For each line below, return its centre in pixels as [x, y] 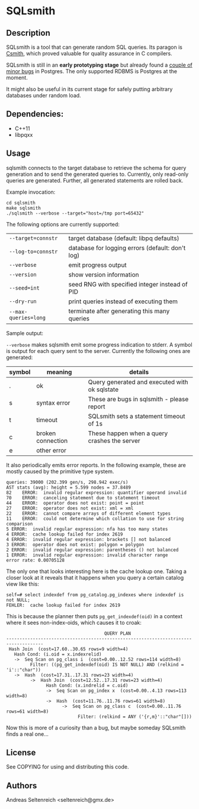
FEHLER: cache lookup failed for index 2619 [63, 605]
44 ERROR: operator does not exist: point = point [75, 503]
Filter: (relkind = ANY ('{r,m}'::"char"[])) [135, 717]
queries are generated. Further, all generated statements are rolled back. [95, 180]
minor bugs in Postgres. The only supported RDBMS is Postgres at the [92, 71]
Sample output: [25, 333]
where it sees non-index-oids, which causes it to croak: [74, 622]
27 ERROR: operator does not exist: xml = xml [70, 508]
